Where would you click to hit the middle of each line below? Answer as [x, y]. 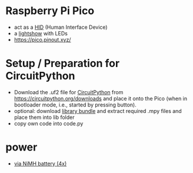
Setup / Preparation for [63, 64]
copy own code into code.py [49, 123]
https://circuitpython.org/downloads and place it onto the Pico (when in [101, 98]
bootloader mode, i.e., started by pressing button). [75, 105]
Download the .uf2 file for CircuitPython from [69, 92]
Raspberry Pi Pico [50, 11]
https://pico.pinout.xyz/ [42, 39]
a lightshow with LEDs [41, 33]
